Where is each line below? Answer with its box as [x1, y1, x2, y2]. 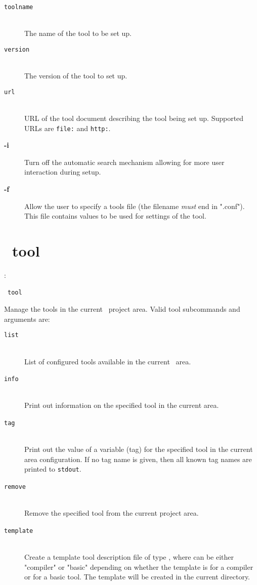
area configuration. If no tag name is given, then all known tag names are [24, 453, 252, 464]
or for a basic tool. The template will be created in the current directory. [24, 571, 250, 582]
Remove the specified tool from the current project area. [24, 508, 199, 518]
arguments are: [4, 313, 50, 324]
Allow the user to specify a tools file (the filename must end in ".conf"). [24, 200, 245, 211]
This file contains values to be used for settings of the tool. [24, 211, 206, 221]
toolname [4, 4, 33, 11]
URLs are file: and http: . [24, 122, 111, 133]
